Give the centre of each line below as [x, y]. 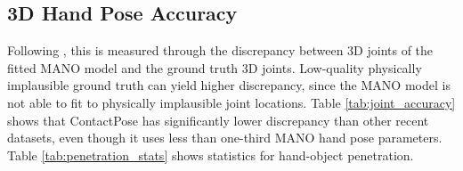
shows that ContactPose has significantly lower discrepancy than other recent [218, 120]
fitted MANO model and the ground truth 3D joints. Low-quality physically [215, 67]
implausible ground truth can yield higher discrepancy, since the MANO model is [229, 85]
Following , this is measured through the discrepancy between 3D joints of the [220, 50]
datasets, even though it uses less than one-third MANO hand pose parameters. [225, 138]
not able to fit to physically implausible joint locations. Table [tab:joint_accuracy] [231, 102]
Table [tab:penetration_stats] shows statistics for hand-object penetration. [211, 155]
